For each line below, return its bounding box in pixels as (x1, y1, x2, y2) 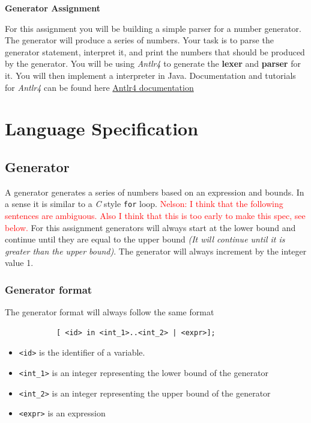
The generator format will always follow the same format (5, 306, 214, 318)
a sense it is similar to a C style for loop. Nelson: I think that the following (5, 197, 283, 210)
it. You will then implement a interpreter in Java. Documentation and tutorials (5, 69, 296, 81)
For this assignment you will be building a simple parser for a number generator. (5, 22, 301, 34)
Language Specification (5, 116, 199, 141)
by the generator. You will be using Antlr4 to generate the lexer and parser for (5, 57, 301, 70)
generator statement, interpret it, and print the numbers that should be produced (5, 45, 305, 58)
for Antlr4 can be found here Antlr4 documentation (5, 81, 194, 93)
